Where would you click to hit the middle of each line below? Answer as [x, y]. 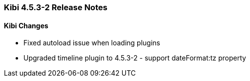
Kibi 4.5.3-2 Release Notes [56, 7]
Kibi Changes [26, 25]
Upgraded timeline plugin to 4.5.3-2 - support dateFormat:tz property [135, 58]
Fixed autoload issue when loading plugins [92, 43]
